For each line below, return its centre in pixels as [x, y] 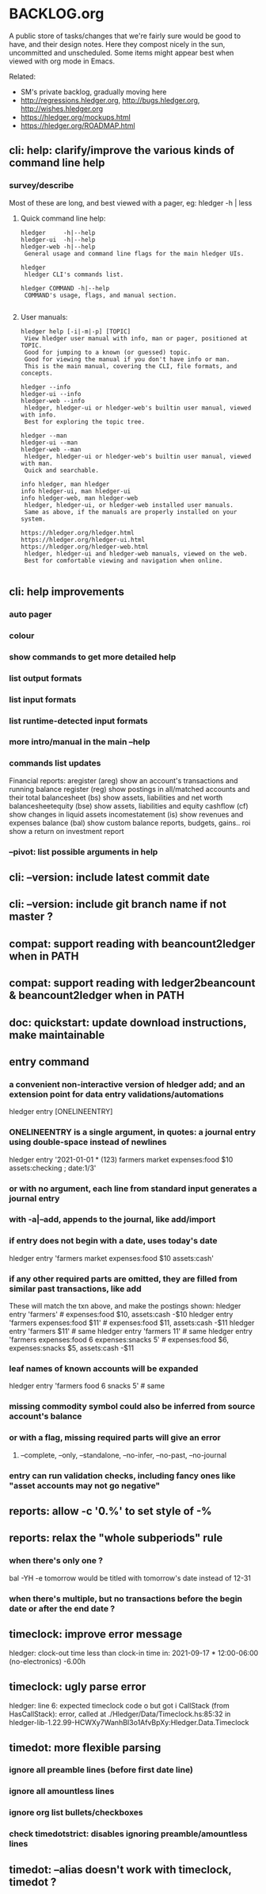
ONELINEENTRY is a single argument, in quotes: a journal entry [133, 1132]
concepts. [37, 373]
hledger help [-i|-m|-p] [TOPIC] [76, 331]
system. [33, 519]
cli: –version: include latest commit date [110, 878]
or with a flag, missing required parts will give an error [115, 1438]
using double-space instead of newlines [88, 1142]
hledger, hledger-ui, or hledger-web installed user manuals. [129, 505]
